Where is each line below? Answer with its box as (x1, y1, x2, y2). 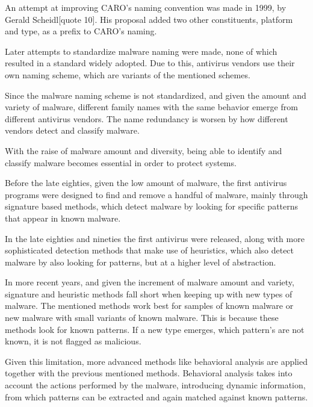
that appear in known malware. (5, 211, 121, 224)
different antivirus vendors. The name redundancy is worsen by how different (5, 112, 288, 125)
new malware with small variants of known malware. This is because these (5, 311, 279, 324)
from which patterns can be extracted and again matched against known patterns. (5, 390, 308, 403)
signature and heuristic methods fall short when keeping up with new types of (5, 287, 293, 300)
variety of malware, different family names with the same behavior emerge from (5, 101, 298, 113)
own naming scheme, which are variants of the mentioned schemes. (5, 68, 250, 81)
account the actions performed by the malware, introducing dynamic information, (5, 379, 306, 391)
